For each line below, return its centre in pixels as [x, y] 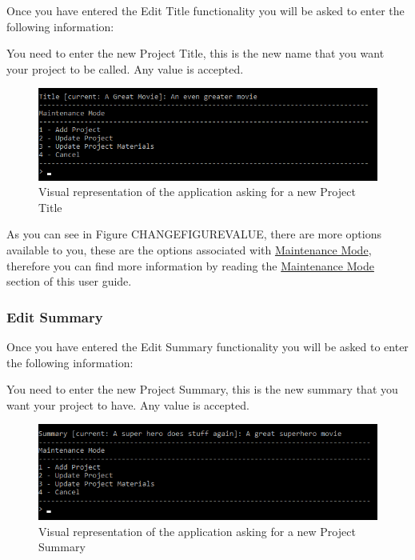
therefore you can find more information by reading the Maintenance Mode [190, 265]
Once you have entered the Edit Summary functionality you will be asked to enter [207, 347]
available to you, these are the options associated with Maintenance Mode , [189, 250]
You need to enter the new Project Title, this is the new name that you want [196, 53]
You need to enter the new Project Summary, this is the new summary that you [202, 389]
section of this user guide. [69, 281]
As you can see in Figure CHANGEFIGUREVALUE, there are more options [194, 234]
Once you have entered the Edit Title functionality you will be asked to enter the [206, 10]
